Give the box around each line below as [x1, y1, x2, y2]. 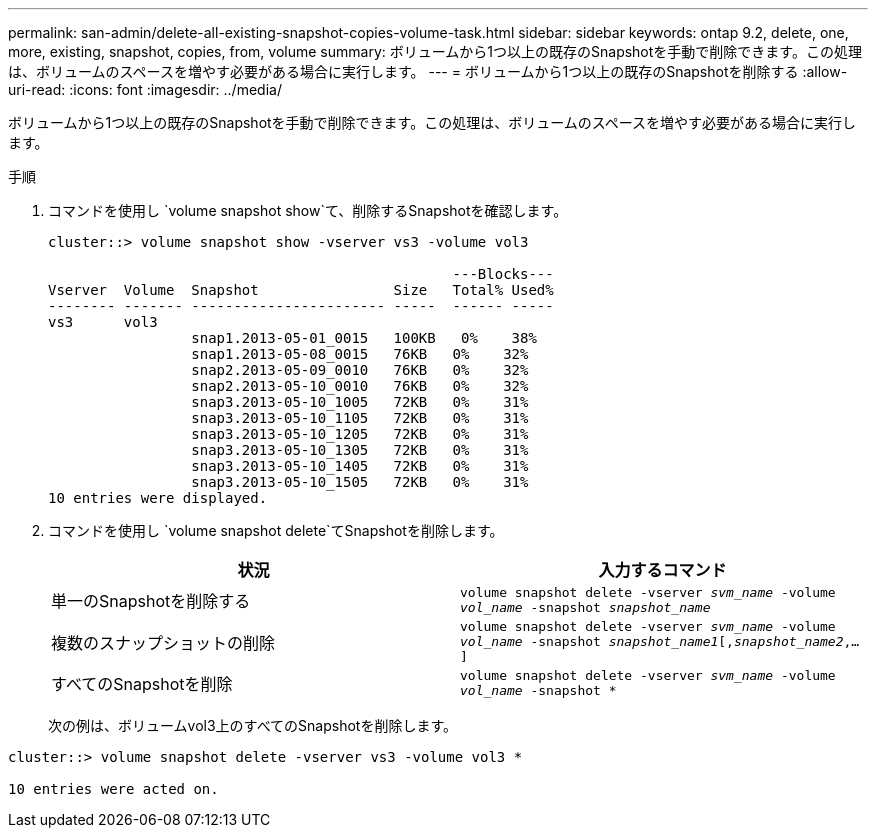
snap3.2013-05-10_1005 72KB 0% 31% [191, 394, 529, 410]
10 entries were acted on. [8, 781, 219, 797]
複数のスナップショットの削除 [51, 632, 276, 653]
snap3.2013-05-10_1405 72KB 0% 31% [191, 458, 529, 474]
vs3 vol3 [48, 314, 158, 330]
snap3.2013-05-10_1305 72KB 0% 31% [191, 442, 529, 458]
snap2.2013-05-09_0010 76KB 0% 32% [191, 362, 529, 378]
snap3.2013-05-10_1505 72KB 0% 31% [191, 474, 529, 490]
